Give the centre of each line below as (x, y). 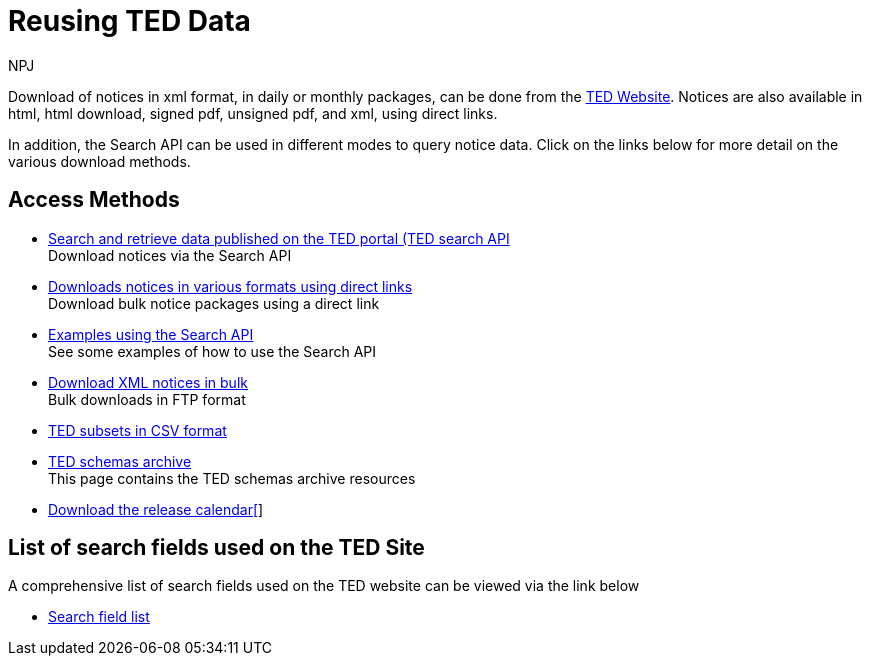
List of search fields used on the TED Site (216, 548)
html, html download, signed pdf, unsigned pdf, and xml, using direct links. (253, 113)
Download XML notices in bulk (148, 382)
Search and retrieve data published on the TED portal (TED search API (279, 238)
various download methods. (99, 161)
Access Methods (94, 200)
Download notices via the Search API (170, 255)
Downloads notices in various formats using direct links (230, 286)
